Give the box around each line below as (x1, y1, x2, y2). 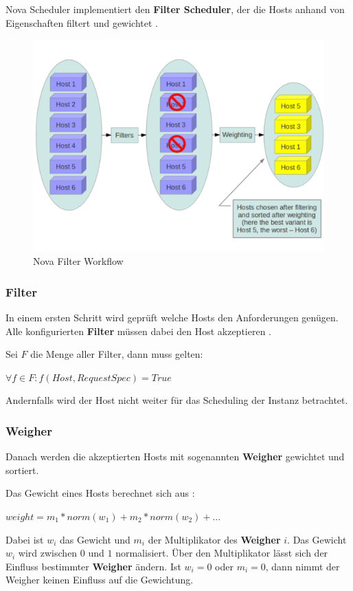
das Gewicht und (60, 532, 130, 546)
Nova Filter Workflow (33, 254, 124, 268)
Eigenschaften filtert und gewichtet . (5, 15, 158, 30)
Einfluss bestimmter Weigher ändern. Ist (5, 559, 181, 573)
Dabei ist (5, 532, 44, 546)
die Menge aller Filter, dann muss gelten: (30, 347, 203, 361)
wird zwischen (18, 546, 78, 560)
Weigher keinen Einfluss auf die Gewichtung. (5, 572, 194, 587)
